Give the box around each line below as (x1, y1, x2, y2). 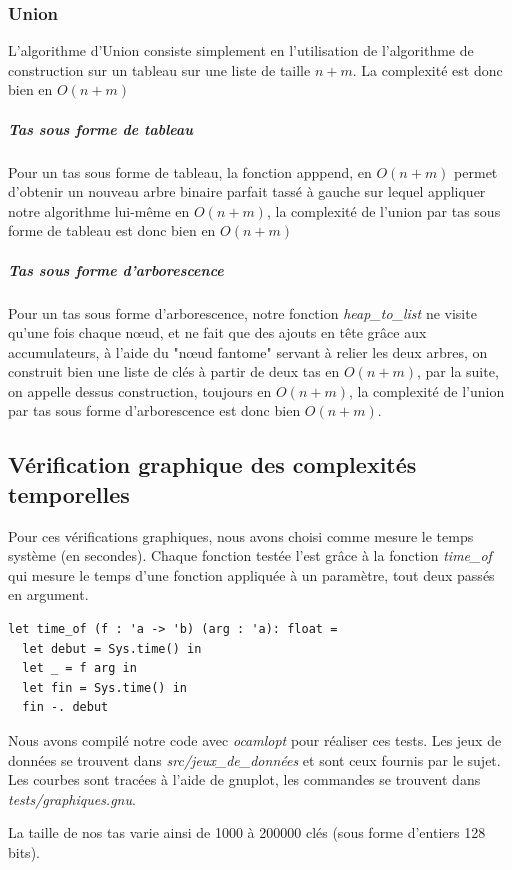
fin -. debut (22, 700, 109, 715)
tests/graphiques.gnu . (8, 788, 136, 809)
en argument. (8, 584, 89, 605)
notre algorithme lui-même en (8, 200, 190, 221)
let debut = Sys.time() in (22, 641, 202, 656)
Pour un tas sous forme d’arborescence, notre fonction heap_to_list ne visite (8, 302, 477, 323)
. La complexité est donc (352, 59, 503, 80)
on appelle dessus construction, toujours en (8, 380, 272, 401)
